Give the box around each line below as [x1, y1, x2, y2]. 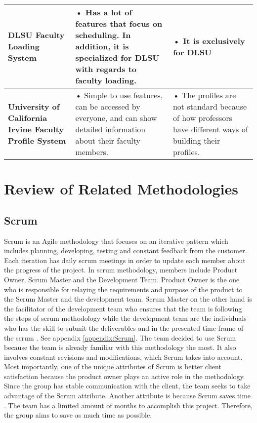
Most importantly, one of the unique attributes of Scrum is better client [4, 361, 221, 372]
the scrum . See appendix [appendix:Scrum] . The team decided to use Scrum [4, 332, 236, 343]
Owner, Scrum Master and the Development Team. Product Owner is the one [4, 274, 240, 284]
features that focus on [75, 18, 163, 29]
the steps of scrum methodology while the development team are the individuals [4, 313, 247, 323]
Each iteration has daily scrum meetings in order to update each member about [4, 255, 246, 265]
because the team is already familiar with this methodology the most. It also [4, 342, 236, 352]
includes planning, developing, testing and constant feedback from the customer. [4, 245, 247, 256]
